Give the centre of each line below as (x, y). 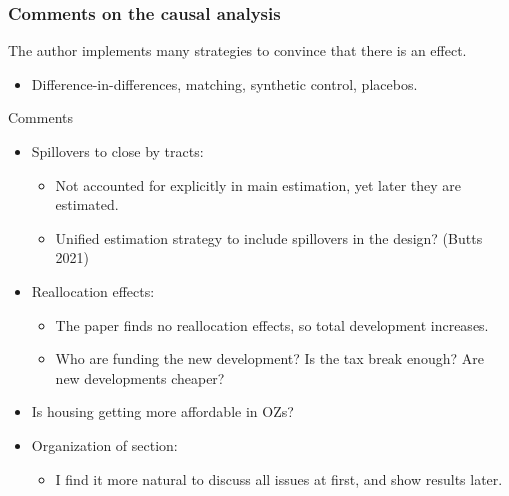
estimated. (87, 204)
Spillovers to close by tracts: (117, 151)
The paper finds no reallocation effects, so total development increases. (272, 324)
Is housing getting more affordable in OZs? (162, 411)
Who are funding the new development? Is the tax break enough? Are (269, 358)
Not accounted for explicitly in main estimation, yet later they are (258, 184)
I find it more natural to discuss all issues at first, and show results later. (279, 478)
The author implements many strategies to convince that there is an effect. (237, 50)
